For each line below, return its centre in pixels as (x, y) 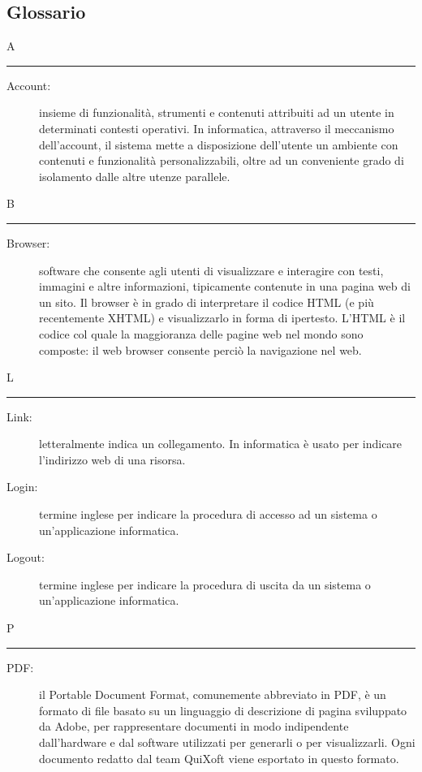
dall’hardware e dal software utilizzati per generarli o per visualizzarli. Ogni (227, 742)
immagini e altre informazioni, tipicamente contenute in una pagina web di (225, 286)
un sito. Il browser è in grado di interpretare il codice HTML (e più (207, 302)
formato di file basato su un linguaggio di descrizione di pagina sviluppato (223, 710)
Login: (22, 487)
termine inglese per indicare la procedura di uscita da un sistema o (205, 584)
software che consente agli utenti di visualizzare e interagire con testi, (211, 270)
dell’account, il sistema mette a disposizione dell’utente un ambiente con (219, 144)
